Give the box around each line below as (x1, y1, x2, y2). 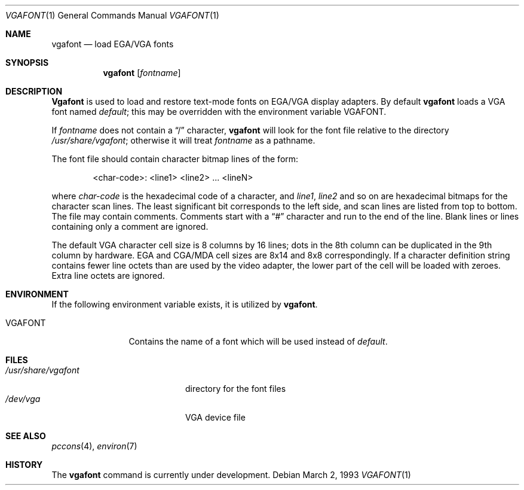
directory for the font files (185, 384, 286, 394)
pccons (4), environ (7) (51, 441, 137, 451)
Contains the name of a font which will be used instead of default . (128, 336, 388, 346)
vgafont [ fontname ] (103, 68, 181, 78)
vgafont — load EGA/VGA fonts (51, 39, 174, 49)
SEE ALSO (5, 431, 46, 441)
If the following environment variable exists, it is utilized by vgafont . (51, 299, 318, 309)
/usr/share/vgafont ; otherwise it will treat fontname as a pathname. (51, 135, 315, 145)
